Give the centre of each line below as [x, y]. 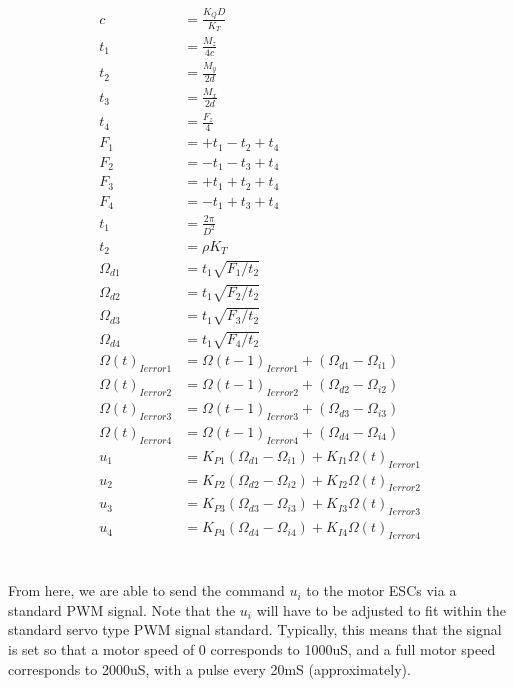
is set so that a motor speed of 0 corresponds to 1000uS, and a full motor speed [252, 649]
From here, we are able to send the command [146, 590]
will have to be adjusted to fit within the [381, 609]
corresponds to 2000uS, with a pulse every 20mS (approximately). [209, 668]
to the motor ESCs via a [381, 590]
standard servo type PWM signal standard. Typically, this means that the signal [255, 629]
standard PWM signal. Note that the [122, 609]
